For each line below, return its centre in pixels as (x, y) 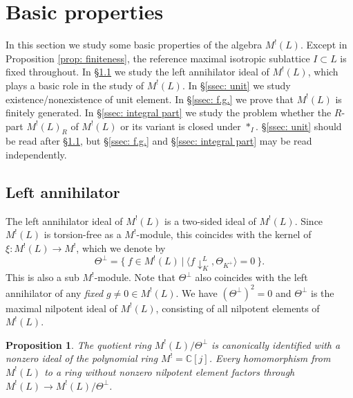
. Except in (324, 45)
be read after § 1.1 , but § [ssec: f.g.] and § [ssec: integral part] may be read (159, 141)
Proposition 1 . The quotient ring (78, 344)
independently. (36, 155)
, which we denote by (121, 248)
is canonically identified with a (276, 344)
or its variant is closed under (181, 126)
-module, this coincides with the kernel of (224, 234)
